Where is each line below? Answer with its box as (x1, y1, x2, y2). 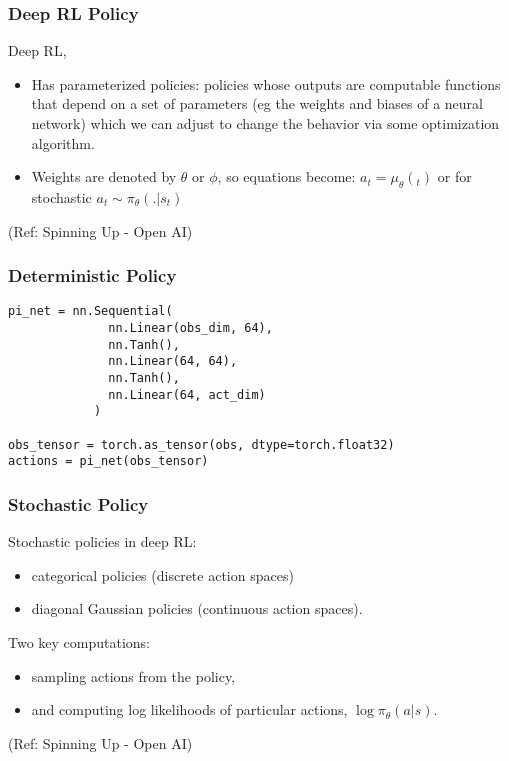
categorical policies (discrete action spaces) (31, 564, 294, 585)
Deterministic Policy (8, 263, 177, 288)
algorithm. (31, 132, 95, 153)
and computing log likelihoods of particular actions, (31, 699, 348, 720)
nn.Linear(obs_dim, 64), (108, 321, 273, 336)
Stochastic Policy (8, 491, 149, 516)
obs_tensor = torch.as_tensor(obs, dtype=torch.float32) (8, 437, 395, 452)
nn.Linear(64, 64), (108, 354, 238, 369)
